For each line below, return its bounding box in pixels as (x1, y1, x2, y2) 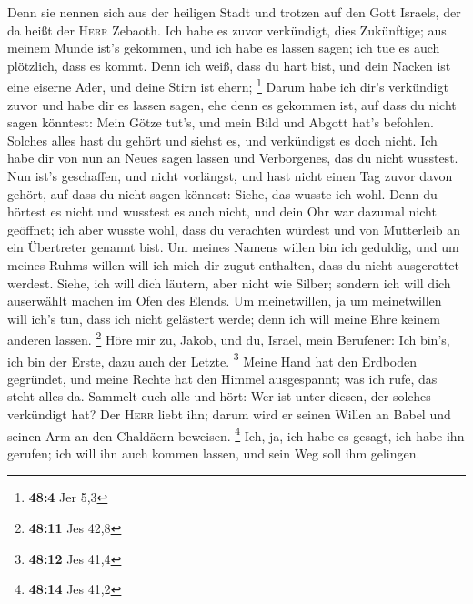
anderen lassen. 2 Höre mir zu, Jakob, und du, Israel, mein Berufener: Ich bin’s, (7, 327, 450, 348)
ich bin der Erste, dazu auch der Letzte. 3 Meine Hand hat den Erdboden (7, 348, 418, 370)
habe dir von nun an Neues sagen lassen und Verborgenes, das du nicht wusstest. (7, 148, 458, 167)
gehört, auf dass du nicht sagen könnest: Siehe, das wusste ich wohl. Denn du (7, 184, 438, 203)
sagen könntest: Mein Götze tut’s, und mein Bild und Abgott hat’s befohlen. (7, 113, 434, 132)
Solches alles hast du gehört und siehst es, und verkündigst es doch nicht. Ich (7, 130, 438, 149)
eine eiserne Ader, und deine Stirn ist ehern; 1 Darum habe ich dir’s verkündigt (7, 75, 448, 96)
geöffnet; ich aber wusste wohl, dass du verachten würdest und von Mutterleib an (7, 219, 460, 238)
